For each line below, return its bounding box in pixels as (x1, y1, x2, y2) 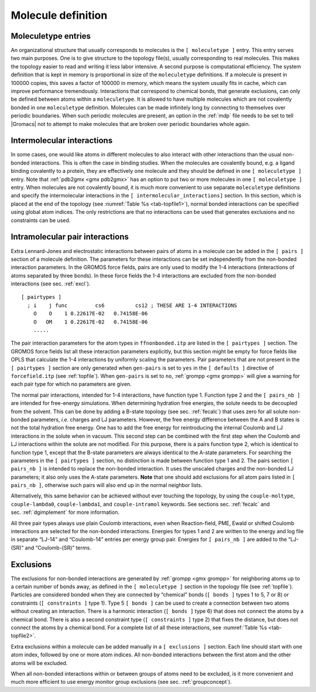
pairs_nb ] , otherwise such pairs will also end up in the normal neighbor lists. (11, 482, 203, 489)
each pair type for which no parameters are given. (11, 381, 132, 388)
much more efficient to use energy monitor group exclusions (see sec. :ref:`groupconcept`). (11, 679, 232, 686)
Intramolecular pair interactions (11, 232, 129, 242)
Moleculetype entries (11, 31, 91, 41)
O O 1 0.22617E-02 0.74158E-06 (33, 311, 148, 317)
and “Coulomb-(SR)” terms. (25, 544, 92, 551)
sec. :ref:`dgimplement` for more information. (11, 509, 120, 516)
